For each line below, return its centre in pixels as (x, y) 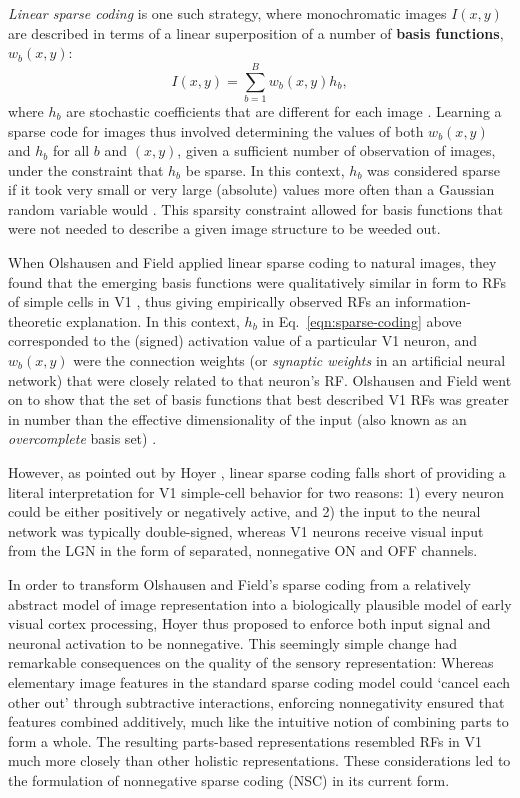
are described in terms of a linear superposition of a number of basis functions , (256, 32)
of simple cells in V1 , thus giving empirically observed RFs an (199, 301)
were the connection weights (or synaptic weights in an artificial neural (289, 360)
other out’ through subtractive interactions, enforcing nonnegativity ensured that (256, 701)
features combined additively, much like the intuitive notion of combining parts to (258, 721)
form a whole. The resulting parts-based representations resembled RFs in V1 (245, 740)
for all (71, 150)
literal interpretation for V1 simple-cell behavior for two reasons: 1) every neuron (256, 491)
